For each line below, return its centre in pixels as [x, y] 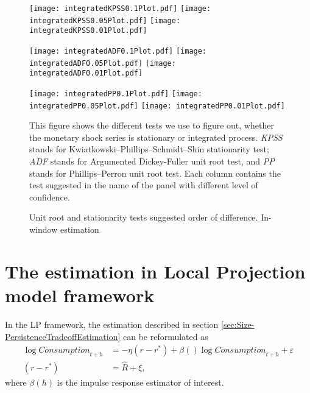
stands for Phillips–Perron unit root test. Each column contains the [155, 173]
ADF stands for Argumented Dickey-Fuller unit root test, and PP [152, 161]
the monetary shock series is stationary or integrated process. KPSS [156, 137]
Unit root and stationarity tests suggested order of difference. [144, 217]
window [44, 229]
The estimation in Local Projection [155, 271]
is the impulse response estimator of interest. [140, 382]
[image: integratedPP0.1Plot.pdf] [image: [116, 94]
